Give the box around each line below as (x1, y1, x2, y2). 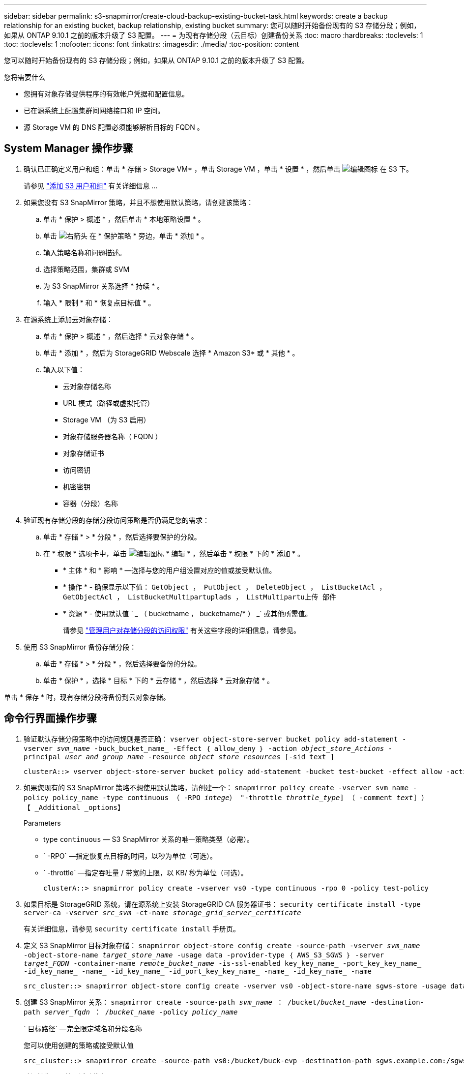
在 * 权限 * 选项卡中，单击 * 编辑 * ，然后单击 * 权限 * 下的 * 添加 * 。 (43, 549, 305, 558)
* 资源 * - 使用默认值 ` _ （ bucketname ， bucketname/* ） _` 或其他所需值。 (63, 609, 312, 618)
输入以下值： (43, 365, 85, 374)
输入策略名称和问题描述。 (43, 248, 126, 257)
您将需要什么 (4, 73, 45, 81)
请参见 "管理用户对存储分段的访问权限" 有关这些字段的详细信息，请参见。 (63, 626, 300, 634)
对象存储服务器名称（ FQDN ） (63, 432, 162, 441)
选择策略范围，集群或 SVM (43, 265, 130, 273)
